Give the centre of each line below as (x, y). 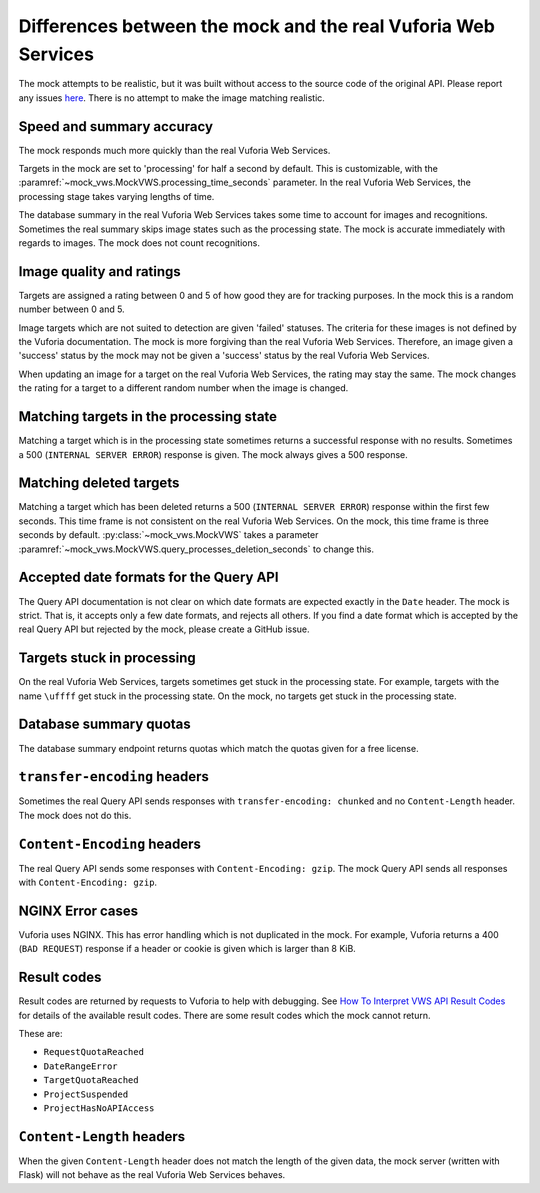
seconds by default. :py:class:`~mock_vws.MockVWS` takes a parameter (168, 535)
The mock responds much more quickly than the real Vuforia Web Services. (174, 150)
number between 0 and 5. (71, 309)
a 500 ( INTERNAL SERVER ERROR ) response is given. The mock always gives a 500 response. (213, 454)
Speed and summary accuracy (116, 126)
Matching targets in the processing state (148, 416)
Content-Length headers (102, 1136)
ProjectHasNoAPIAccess (99, 1108)
